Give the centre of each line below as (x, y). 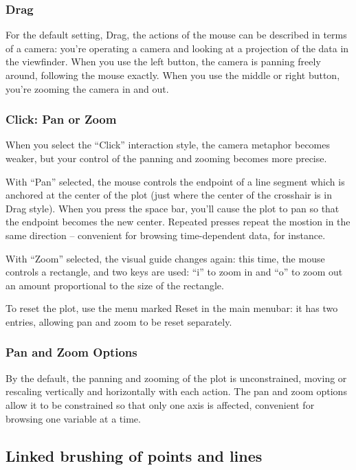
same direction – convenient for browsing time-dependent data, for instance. (166, 235)
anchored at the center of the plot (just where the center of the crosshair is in (169, 195)
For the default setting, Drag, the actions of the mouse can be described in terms (176, 35)
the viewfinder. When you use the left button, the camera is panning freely (163, 61)
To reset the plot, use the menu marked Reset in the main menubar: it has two (172, 308)
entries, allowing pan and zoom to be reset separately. (119, 321)
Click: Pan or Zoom (61, 119)
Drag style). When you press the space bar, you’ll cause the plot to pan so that (173, 208)
